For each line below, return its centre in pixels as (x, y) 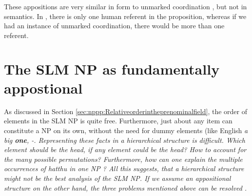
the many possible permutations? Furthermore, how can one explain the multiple (123, 159)
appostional (43, 88)
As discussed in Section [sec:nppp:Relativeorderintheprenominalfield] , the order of (126, 111)
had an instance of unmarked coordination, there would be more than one (114, 26)
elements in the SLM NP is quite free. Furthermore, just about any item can (118, 121)
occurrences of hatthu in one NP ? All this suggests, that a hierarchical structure (124, 168)
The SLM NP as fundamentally (112, 69)
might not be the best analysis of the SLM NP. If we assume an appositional (117, 178)
